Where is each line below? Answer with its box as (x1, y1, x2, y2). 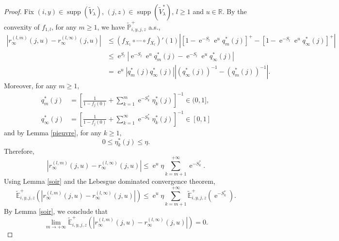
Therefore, (4, 146, 34, 156)
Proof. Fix (4, 6, 34, 16)
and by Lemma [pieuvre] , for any (4, 127, 101, 137)
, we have (97, 21, 125, 32)
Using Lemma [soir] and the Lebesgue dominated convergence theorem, (4, 176, 215, 186)
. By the (222, 6, 247, 16)
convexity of (4, 21, 40, 32)
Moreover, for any (4, 80, 57, 91)
